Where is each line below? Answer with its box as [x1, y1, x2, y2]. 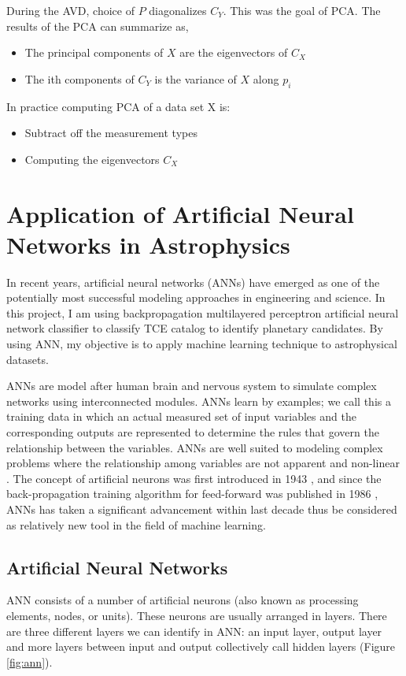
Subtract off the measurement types [24, 124, 197, 141]
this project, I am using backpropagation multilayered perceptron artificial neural [6, 304, 399, 321]
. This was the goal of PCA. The [223, 2, 381, 18]
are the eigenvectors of [179, 44, 288, 61]
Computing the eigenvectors [24, 150, 160, 167]
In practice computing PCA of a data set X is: [6, 98, 231, 114]
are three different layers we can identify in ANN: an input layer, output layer [6, 622, 382, 639]
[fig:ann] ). [6, 653, 53, 670]
